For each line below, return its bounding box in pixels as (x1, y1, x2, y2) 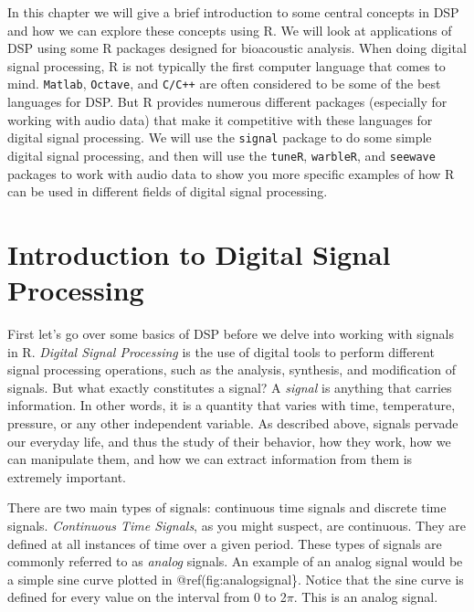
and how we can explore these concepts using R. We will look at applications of (7, 20, 452, 39)
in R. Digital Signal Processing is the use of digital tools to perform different (7, 342, 435, 361)
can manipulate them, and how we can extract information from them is (7, 449, 413, 469)
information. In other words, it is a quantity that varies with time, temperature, (7, 396, 456, 415)
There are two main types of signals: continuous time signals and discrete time (7, 498, 447, 517)
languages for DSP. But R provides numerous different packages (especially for (7, 92, 448, 111)
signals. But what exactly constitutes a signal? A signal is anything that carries (7, 377, 452, 396)
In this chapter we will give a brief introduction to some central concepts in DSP (7, 3, 459, 21)
